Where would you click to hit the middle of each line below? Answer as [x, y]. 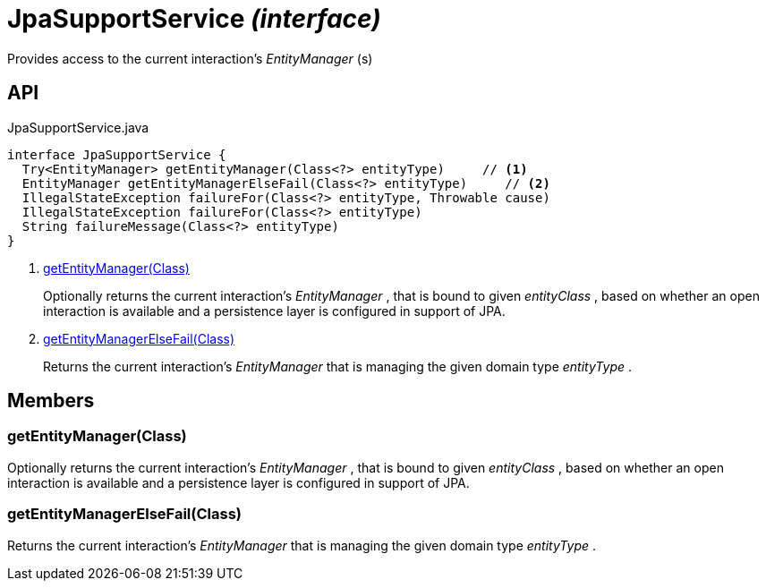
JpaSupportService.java [78, 127]
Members [51, 401]
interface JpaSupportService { [117, 154]
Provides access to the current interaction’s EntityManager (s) [190, 58]
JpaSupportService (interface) [194, 19]
